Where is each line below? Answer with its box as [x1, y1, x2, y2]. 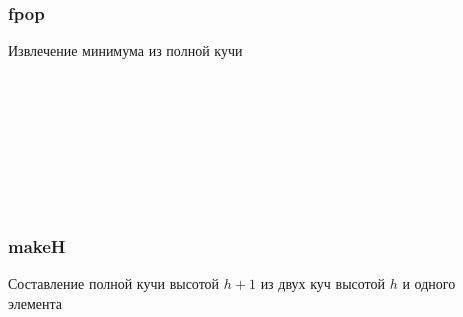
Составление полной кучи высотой [8, 273, 220, 294]
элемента [8, 292, 63, 313]
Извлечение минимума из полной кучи [8, 40, 243, 61]
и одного [402, 273, 456, 294]
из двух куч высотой [260, 273, 386, 294]
